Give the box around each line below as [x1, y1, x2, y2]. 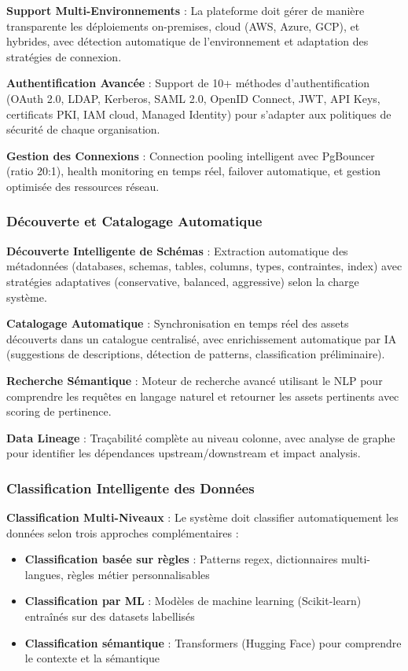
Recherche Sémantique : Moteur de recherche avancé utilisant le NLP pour [6, 372, 383, 388]
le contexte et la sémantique [24, 650, 160, 666]
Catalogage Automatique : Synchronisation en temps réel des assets [6, 315, 349, 332]
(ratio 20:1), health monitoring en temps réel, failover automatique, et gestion [6, 163, 380, 179]
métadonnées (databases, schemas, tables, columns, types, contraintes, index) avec [6, 258, 402, 274]
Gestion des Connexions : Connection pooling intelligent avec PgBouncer [6, 147, 375, 163]
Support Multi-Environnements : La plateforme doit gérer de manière [6, 2, 365, 18]
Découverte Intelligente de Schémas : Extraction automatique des [6, 242, 348, 258]
